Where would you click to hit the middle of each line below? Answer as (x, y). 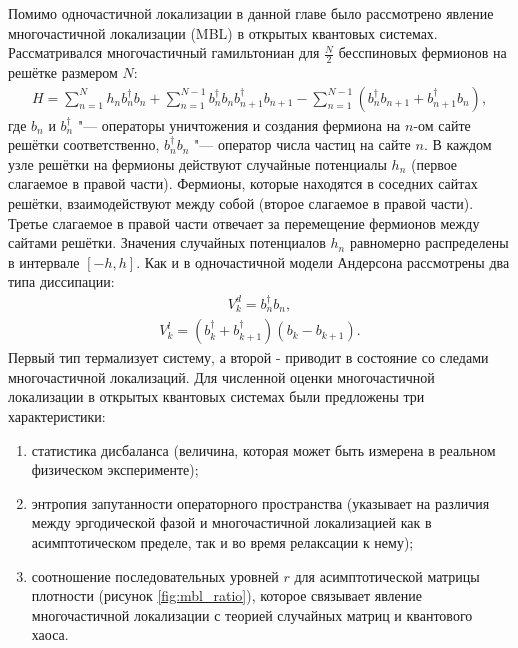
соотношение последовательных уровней (155, 575)
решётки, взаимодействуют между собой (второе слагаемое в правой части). (241, 203)
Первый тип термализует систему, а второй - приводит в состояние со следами (248, 357)
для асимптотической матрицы (387, 575)
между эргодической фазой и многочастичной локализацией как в (231, 522)
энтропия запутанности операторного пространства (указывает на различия (260, 502)
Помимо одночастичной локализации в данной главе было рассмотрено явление (251, 13)
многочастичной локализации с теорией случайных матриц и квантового (252, 614)
